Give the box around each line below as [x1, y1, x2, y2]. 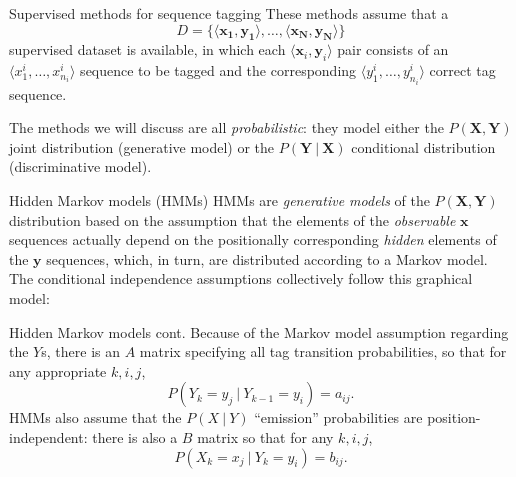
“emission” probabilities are [254, 407, 423, 428]
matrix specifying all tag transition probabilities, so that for [139, 341, 507, 362]
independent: [9, 426, 88, 447]
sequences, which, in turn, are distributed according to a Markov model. [46, 248, 488, 269]
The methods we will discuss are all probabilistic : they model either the [9, 117, 444, 138]
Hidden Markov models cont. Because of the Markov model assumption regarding [9, 321, 509, 342]
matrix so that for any [197, 426, 334, 447]
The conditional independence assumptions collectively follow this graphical [9, 268, 473, 289]
